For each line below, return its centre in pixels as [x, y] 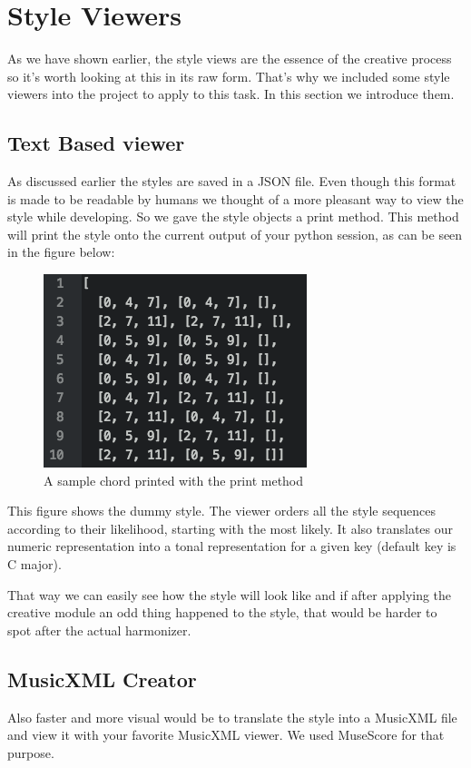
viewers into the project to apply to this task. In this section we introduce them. [231, 94]
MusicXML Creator [102, 679]
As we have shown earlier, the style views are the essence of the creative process [230, 59]
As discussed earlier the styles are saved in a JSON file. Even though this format [232, 181]
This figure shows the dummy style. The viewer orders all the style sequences [222, 511]
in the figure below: [61, 252]
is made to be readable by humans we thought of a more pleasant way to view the [235, 198]
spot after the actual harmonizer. [99, 630]
